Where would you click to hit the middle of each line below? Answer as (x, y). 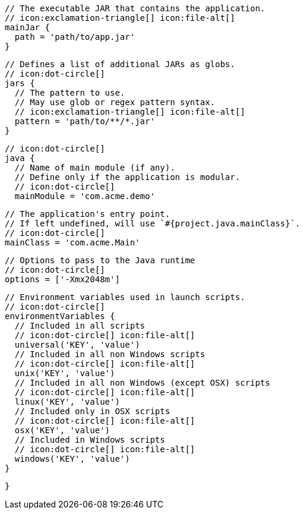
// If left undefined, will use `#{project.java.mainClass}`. (153, 223)
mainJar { (27, 27)
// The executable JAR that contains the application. (135, 8)
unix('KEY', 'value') (65, 373)
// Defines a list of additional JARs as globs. (120, 64)
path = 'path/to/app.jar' (75, 37)
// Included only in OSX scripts (92, 411)
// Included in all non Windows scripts (110, 354)
